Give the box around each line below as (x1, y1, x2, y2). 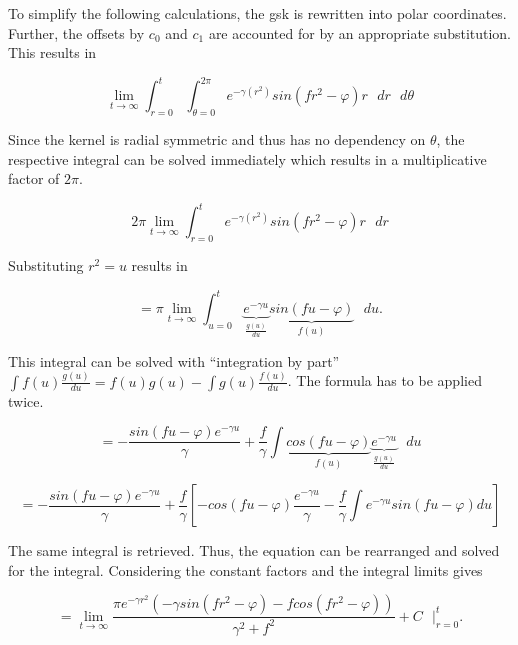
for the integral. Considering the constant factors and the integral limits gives (8, 559, 483, 580)
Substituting (8, 255, 84, 276)
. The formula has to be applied (287, 370, 482, 391)
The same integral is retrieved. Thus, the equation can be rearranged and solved (8, 540, 500, 561)
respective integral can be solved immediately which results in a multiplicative (8, 148, 487, 169)
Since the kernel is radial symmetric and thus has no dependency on (8, 129, 426, 150)
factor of (8, 168, 60, 189)
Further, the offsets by (8, 22, 145, 43)
